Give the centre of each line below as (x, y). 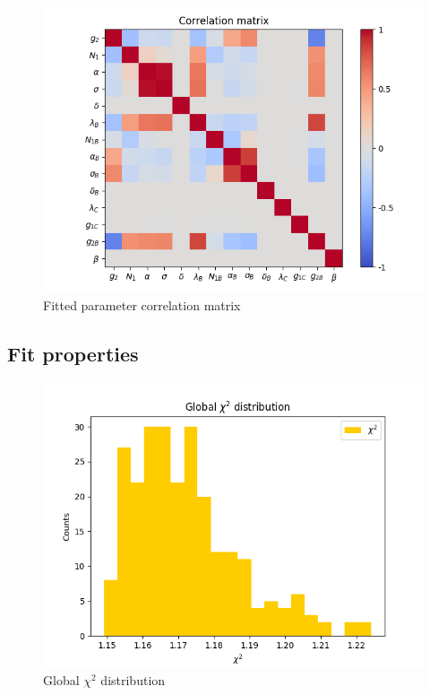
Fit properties (73, 353)
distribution (133, 679)
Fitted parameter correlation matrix (142, 304)
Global (61, 679)
